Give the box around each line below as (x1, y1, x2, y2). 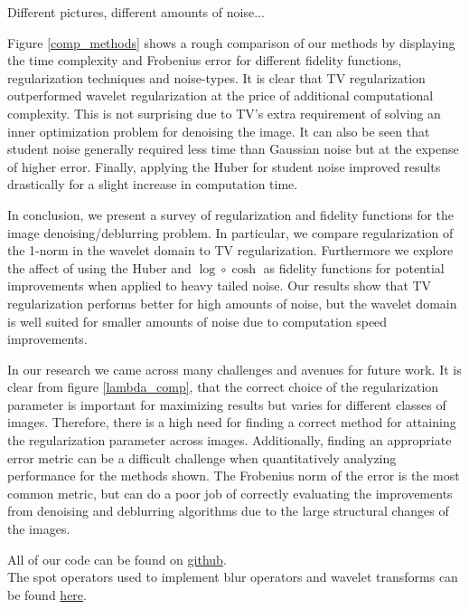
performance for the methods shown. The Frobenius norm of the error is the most (7, 466, 460, 485)
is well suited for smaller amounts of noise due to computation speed (7, 311, 388, 330)
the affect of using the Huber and (7, 258, 192, 277)
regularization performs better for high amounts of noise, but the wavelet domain (7, 293, 457, 312)
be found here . (7, 585, 87, 604)
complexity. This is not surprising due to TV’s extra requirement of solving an (7, 103, 441, 122)
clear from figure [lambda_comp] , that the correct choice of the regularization (7, 377, 439, 396)
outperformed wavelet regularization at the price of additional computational (7, 86, 434, 105)
